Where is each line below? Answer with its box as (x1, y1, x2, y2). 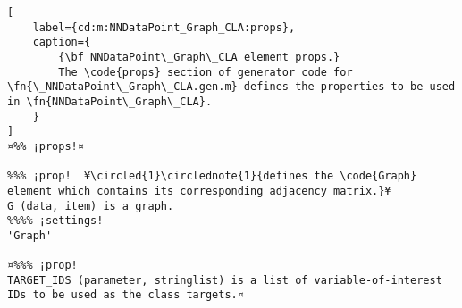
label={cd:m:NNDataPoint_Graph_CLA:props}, (32, 21, 296, 34)
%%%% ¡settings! (7, 214, 104, 228)
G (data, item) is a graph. (7, 199, 174, 212)
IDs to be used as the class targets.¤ (7, 288, 244, 302)
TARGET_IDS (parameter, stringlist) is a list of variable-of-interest (7, 273, 442, 287)
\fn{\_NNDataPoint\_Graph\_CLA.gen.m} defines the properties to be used (7, 80, 456, 94)
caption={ (32, 36, 91, 49)
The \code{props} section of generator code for (58, 65, 353, 79)
